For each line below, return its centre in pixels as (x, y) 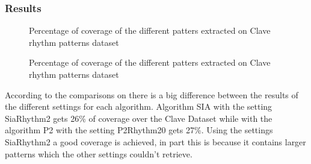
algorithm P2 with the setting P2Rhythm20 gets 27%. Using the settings (139, 130)
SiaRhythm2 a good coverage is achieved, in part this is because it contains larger (155, 141)
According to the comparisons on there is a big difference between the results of (152, 94)
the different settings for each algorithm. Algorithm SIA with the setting (139, 106)
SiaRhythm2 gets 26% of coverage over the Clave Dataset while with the (139, 118)
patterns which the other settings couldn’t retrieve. (99, 153)
